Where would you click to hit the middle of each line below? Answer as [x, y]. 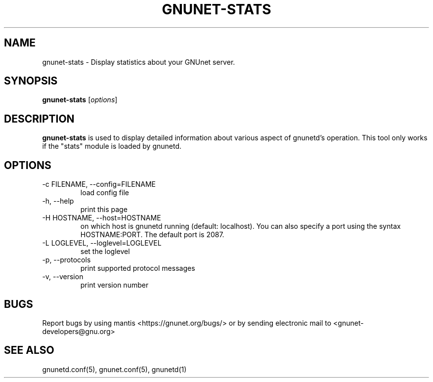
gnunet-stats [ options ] [80, 100]
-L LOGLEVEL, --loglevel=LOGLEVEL [102, 243]
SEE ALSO [29, 350]
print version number [114, 285]
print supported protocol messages [138, 268]
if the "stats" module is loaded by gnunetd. [112, 146]
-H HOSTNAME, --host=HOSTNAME [102, 218]
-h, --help [58, 201]
